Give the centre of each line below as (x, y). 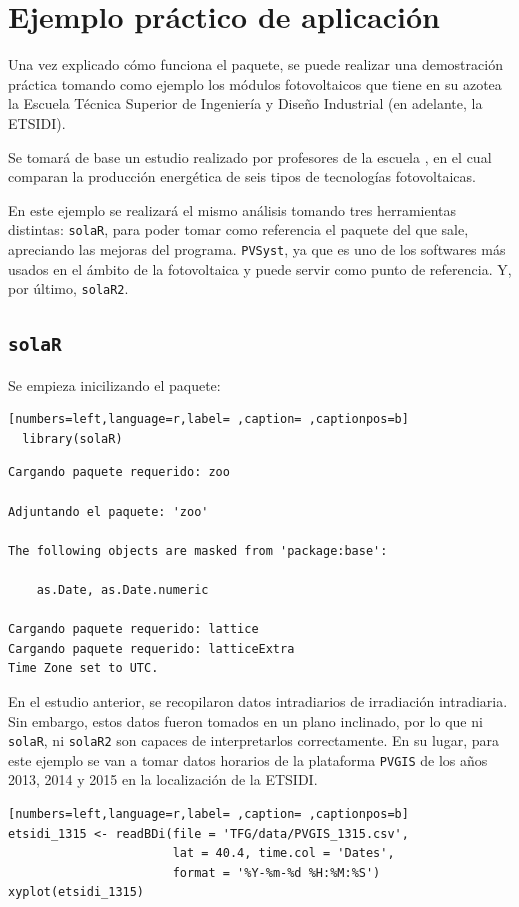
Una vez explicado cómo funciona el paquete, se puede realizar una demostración (255, 64)
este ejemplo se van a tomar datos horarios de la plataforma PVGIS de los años (248, 759)
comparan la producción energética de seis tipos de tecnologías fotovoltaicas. (242, 176)
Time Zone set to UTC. (83, 668)
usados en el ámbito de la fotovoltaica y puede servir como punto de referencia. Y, (260, 268)
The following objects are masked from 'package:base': (198, 550)
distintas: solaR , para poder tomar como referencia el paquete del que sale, (238, 229)
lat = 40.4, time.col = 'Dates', (283, 853)
